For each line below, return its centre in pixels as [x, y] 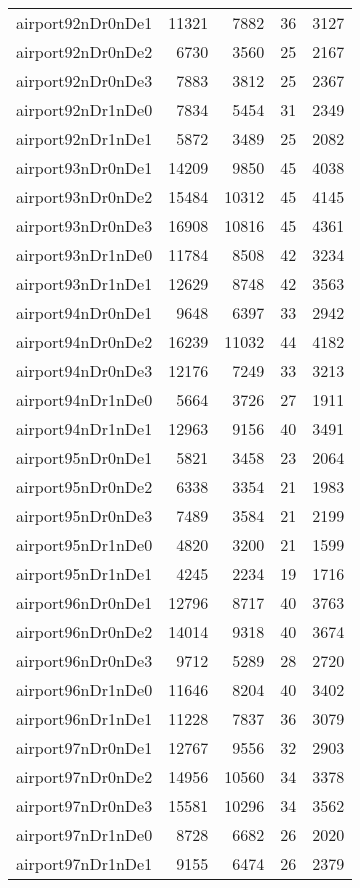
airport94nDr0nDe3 [84, 370]
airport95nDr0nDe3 [84, 515]
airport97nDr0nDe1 [84, 747]
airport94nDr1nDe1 [84, 428]
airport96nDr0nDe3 [84, 660]
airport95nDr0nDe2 [84, 486]
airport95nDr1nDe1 [84, 573]
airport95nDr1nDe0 [84, 544]
